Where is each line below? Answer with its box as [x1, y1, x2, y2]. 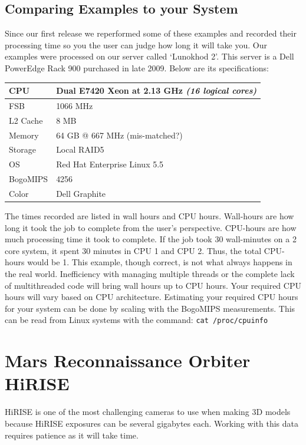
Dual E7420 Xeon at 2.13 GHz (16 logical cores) [56, 84, 257, 97]
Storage [9, 143, 36, 156]
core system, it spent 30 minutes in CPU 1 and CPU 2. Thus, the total [5, 244, 262, 256]
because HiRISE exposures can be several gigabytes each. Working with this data [5, 417, 298, 429]
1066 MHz [56, 99, 93, 111]
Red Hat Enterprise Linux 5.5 [56, 158, 164, 170]
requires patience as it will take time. [5, 428, 139, 441]
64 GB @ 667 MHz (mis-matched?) [56, 128, 183, 141]
